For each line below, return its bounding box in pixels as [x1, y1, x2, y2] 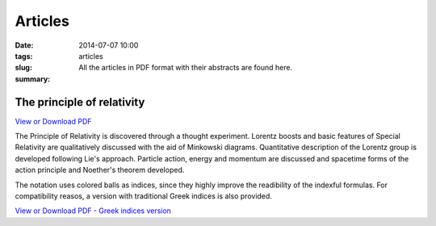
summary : [15, 73, 51, 84]
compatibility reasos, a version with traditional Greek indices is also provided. [15, 190, 272, 201]
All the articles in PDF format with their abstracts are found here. [78, 63, 293, 73]
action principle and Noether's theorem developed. [15, 165, 185, 175]
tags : [15, 51, 33, 61]
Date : [15, 40, 34, 50]
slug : [15, 63, 32, 73]
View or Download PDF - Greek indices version [15, 206, 171, 216]
